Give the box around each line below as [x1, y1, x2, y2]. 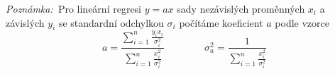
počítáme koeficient [179, 15, 263, 30]
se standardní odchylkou [58, 15, 164, 30]
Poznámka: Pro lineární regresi [6, 1, 142, 16]
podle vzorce [275, 15, 329, 30]
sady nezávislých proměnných [177, 1, 305, 16]
